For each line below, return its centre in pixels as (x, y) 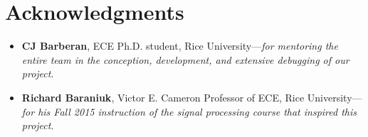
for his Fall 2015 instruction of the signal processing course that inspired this (189, 111)
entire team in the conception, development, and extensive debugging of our (185, 59)
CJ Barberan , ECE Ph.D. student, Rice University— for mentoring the (180, 46)
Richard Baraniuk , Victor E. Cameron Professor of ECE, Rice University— (192, 97)
